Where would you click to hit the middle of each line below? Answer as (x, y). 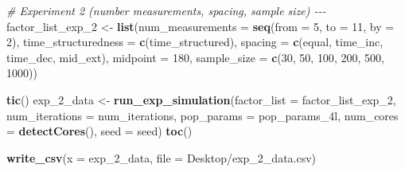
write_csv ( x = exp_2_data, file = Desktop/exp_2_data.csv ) (162, 157)
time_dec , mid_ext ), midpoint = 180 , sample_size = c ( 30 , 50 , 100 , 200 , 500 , (195, 57)
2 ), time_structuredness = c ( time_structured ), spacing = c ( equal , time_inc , (195, 42)
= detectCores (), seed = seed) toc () (99, 131)
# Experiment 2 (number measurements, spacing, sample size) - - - (166, 10)
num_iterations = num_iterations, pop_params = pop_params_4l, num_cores (202, 115)
